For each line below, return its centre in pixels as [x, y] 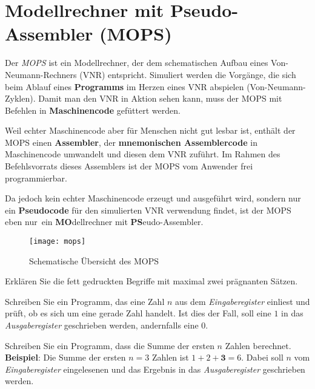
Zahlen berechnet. [258, 345]
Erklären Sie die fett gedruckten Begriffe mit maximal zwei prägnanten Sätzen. [151, 281]
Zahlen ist [170, 357]
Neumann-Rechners [41, 74]
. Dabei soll [262, 357]
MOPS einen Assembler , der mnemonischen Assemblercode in [131, 142]
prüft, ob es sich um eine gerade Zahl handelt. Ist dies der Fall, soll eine [138, 313]
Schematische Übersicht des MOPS [94, 260]
